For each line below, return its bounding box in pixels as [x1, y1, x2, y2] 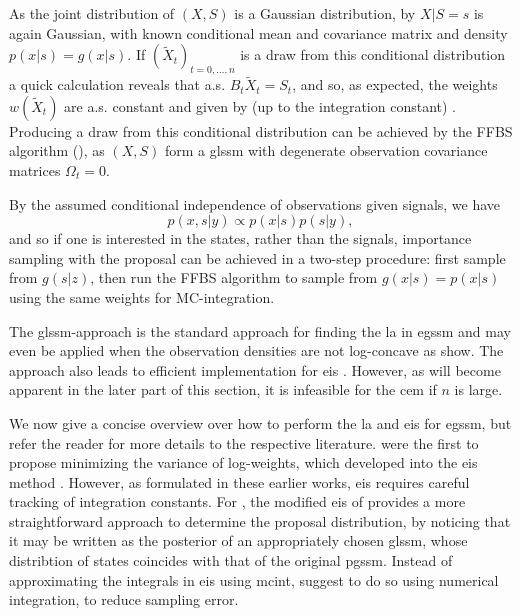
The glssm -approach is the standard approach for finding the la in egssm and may [9, 320, 511, 341]
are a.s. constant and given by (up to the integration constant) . [64, 95, 457, 116]
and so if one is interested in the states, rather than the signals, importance [9, 228, 472, 249]
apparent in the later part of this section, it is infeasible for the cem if [9, 379, 437, 400]
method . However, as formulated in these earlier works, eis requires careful [9, 471, 470, 492]
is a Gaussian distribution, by [234, 3, 416, 23]
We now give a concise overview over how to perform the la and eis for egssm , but [9, 412, 512, 433]
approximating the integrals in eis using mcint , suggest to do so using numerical [9, 569, 499, 590]
